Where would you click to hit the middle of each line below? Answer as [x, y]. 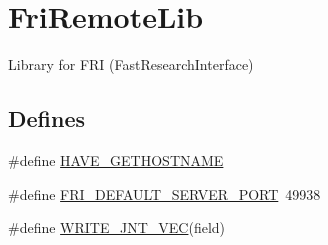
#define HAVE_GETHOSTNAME [116, 159]
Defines [47, 118]
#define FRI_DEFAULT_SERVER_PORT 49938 [164, 193]
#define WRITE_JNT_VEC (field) [117, 227]
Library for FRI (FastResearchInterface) [131, 64]
